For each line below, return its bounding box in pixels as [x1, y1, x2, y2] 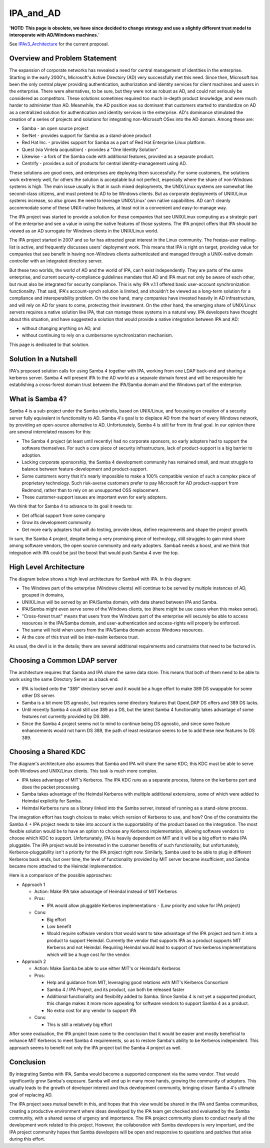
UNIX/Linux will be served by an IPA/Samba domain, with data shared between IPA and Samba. [21, 599, 218, 605]
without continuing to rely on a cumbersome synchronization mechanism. [21, 332, 173, 338]
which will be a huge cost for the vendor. [46, 951, 131, 957]
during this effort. [9, 1136, 45, 1142]
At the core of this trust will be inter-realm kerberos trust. [21, 634, 139, 640]
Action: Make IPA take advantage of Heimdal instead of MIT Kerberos [34, 888, 177, 894]
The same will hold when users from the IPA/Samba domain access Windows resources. [21, 627, 204, 633]
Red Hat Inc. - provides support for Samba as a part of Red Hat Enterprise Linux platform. [21, 139, 206, 145]
